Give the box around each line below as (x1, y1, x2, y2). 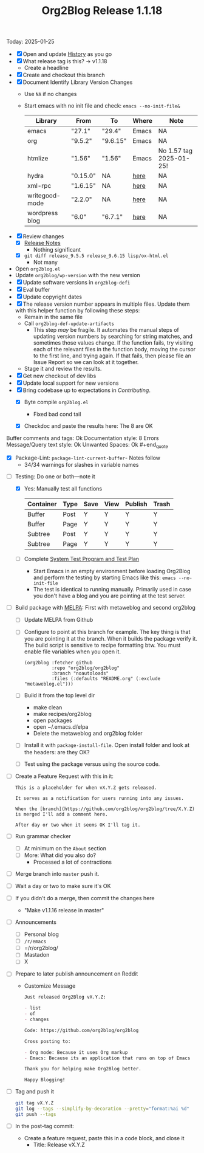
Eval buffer (22, 286, 50, 294)
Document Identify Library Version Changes (22, 78, 133, 86)
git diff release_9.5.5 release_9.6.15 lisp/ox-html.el (24, 253, 169, 259)
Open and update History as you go (22, 50, 112, 58)
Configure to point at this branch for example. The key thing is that (24, 628, 191, 636)
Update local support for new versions (22, 379, 119, 387)
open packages (33, 717, 72, 724)
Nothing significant (33, 246, 81, 253)
